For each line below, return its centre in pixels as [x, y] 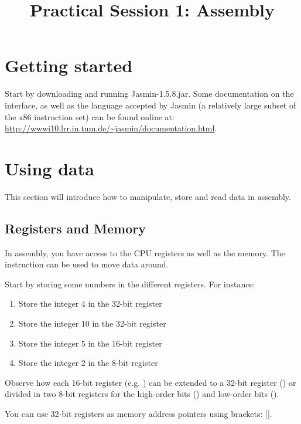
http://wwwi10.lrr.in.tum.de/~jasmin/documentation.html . [111, 128]
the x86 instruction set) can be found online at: [90, 116]
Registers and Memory [75, 228]
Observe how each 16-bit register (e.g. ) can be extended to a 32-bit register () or [150, 382]
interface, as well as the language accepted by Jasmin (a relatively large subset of [150, 105]
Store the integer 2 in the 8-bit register [88, 363]
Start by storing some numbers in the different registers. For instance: [130, 284]
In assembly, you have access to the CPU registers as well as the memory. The [145, 252]
